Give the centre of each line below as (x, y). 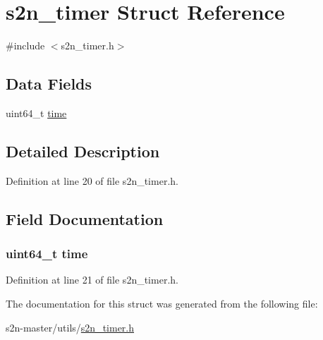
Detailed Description (83, 151)
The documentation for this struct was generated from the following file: (162, 303)
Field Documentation (85, 218)
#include (25, 45)
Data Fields (49, 84)
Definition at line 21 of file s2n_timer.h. (92, 280)
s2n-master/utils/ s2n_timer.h (70, 327)
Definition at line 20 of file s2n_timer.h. (92, 180)
